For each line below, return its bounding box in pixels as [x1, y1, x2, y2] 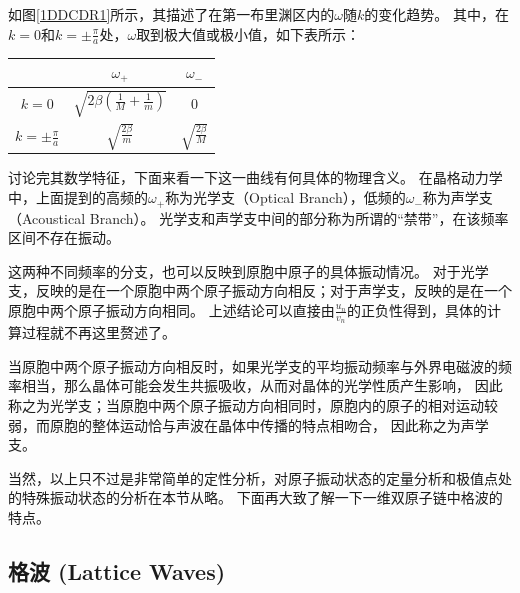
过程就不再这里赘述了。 [21, 322, 176, 343]
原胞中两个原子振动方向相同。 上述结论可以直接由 [8, 299, 335, 320]
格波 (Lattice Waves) [8, 555, 226, 586]
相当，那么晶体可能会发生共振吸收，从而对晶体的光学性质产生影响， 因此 [21, 375, 503, 396]
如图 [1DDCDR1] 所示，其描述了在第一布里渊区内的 [8, 4, 335, 24]
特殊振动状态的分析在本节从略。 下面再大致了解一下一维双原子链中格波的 [21, 487, 503, 508]
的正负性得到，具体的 [347, 299, 488, 320]
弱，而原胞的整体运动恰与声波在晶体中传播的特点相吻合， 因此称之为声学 [8, 414, 489, 435]
